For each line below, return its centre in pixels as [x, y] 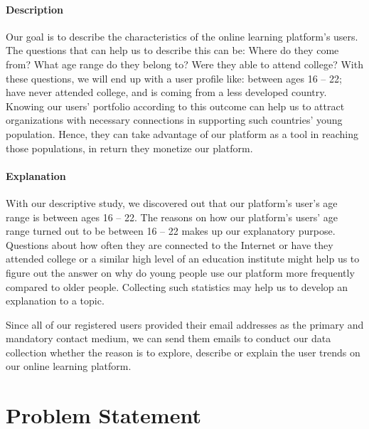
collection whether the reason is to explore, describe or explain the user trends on [183, 352]
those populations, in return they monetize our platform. [129, 148]
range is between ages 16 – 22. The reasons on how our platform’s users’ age [172, 217]
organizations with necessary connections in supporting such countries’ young [174, 120]
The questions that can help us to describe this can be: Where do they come [172, 50]
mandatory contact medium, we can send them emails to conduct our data [169, 338]
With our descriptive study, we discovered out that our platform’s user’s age [172, 202]
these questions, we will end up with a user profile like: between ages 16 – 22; [174, 78]
